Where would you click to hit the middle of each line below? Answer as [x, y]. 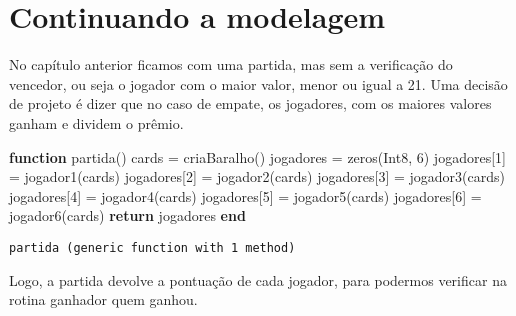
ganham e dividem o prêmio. [96, 122]
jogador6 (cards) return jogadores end [127, 215]
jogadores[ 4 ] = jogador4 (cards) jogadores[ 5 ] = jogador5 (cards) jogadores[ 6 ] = [245, 195]
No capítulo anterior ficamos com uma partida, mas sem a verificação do [231, 64]
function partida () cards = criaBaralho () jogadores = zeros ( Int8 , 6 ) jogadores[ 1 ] [257, 156]
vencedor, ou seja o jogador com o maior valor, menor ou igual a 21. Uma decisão [258, 83]
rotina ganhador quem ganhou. [103, 299]
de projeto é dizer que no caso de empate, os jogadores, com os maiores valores [250, 103]
